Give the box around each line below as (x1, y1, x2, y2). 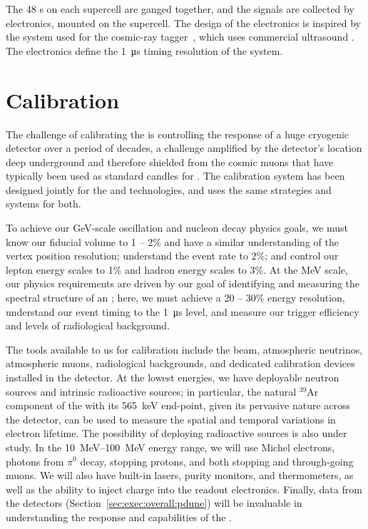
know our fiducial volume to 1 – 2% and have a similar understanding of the (6, 234, 339, 249)
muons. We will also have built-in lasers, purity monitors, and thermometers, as (6, 468, 354, 483)
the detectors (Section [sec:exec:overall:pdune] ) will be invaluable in (6, 495, 302, 510)
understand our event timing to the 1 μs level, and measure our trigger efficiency (6, 304, 359, 319)
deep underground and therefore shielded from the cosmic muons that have (6, 154, 334, 169)
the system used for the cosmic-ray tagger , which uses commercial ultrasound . (6, 29, 354, 44)
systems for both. (6, 196, 81, 211)
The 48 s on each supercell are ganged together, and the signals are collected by (6, 1, 354, 16)
